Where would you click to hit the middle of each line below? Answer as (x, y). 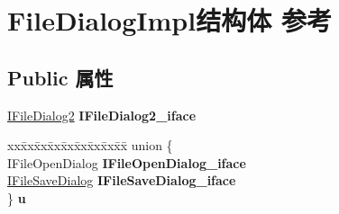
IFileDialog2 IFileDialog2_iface (102, 115)
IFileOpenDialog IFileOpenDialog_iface (127, 162)
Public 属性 (60, 77)
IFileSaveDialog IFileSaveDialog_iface (122, 180)
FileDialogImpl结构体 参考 (169, 20)
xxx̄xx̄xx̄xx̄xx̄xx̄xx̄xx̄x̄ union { (90, 145)
